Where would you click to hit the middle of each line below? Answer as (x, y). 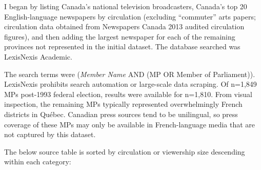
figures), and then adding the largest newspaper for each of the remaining (120, 36)
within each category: (38, 162)
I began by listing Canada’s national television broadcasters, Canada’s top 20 (126, 6)
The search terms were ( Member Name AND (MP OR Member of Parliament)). (130, 74)
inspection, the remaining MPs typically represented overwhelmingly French (123, 104)
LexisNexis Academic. (38, 56)
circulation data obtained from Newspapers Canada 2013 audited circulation (124, 26)
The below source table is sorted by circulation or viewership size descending (125, 151)
